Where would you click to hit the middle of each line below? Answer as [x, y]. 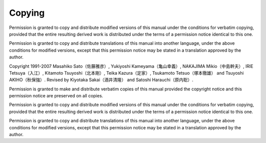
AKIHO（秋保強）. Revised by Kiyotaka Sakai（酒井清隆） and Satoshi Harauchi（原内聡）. [101, 80]
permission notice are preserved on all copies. [56, 96]
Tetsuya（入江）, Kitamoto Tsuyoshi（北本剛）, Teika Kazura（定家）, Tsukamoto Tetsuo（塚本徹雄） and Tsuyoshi [126, 73]
